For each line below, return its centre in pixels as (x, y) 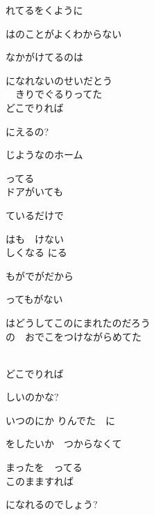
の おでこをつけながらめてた (74, 336)
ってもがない (34, 299)
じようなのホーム (44, 155)
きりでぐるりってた (59, 94)
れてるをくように (44, 10)
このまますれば (40, 480)
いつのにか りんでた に (60, 420)
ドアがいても (34, 192)
